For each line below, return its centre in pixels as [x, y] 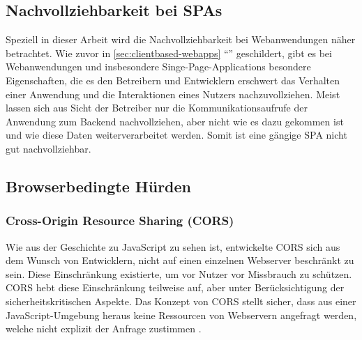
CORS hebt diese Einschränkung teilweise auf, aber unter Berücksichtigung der [175, 287]
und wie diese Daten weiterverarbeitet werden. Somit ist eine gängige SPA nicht [176, 135]
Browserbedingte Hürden [98, 186]
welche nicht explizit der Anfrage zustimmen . [104, 329]
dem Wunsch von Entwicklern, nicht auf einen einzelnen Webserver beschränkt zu [180, 260]
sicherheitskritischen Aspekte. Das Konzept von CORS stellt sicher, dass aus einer [181, 301]
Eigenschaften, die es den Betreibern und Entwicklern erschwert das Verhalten [173, 80]
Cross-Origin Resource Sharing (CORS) [120, 221]
